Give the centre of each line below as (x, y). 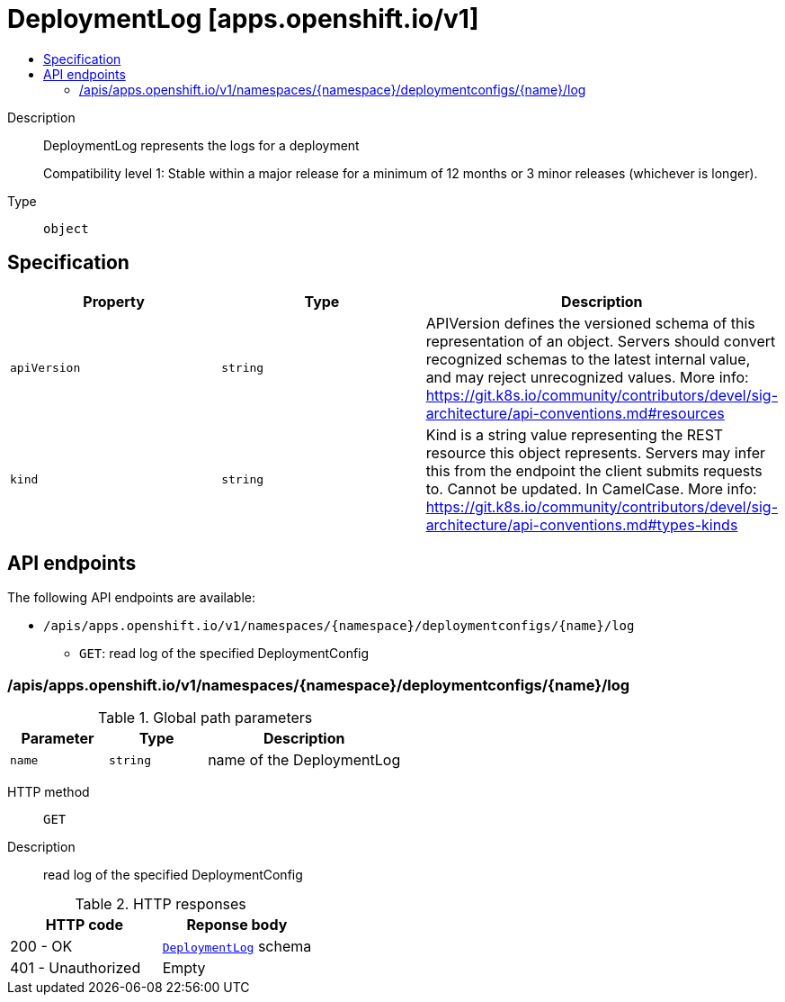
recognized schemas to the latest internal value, (588, 359)
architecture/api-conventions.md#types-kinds (582, 524)
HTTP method (49, 792)
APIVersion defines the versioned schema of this (590, 323)
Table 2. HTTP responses (161, 904)
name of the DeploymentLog (304, 760)
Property (114, 301)
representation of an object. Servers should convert (601, 341)
